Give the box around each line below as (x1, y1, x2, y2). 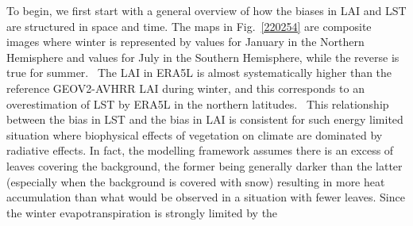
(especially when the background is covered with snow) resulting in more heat (6, 173, 385, 190)
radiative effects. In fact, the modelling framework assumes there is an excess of (6, 142, 394, 159)
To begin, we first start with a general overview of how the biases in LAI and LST (6, 2, 407, 18)
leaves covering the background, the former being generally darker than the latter (6, 157, 403, 174)
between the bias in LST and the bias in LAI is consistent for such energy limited (6, 111, 403, 128)
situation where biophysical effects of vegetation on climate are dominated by (6, 126, 383, 143)
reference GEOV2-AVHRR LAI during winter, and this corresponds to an (6, 79, 365, 96)
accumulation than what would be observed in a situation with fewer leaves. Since (6, 189, 405, 205)
